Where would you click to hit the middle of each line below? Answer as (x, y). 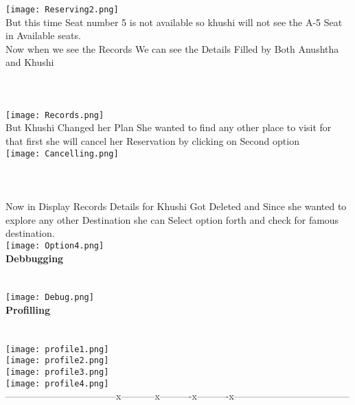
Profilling (28, 309)
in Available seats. (43, 35)
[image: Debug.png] (50, 298)
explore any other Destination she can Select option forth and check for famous (172, 219)
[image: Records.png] (55, 115)
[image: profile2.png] (57, 361)
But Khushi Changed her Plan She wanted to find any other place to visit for (169, 127)
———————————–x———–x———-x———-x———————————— (177, 396)
